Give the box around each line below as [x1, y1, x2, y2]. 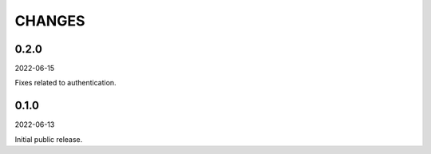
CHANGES [14, 12, 85, 30]
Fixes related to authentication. [14, 78, 117, 88]
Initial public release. [14, 134, 83, 144]
